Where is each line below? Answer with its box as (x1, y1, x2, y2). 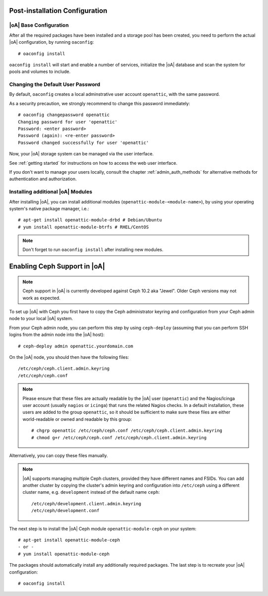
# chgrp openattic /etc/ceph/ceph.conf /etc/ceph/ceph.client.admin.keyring (31, 428, 223, 434)
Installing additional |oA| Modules (9, 189, 93, 196)
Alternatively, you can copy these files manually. (9, 452, 108, 459)
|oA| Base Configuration (9, 22, 69, 29)
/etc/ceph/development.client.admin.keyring (31, 501, 141, 506)
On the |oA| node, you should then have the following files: (9, 354, 129, 360)
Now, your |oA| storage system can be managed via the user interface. (9, 151, 154, 157)
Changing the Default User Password (9, 81, 100, 88)
